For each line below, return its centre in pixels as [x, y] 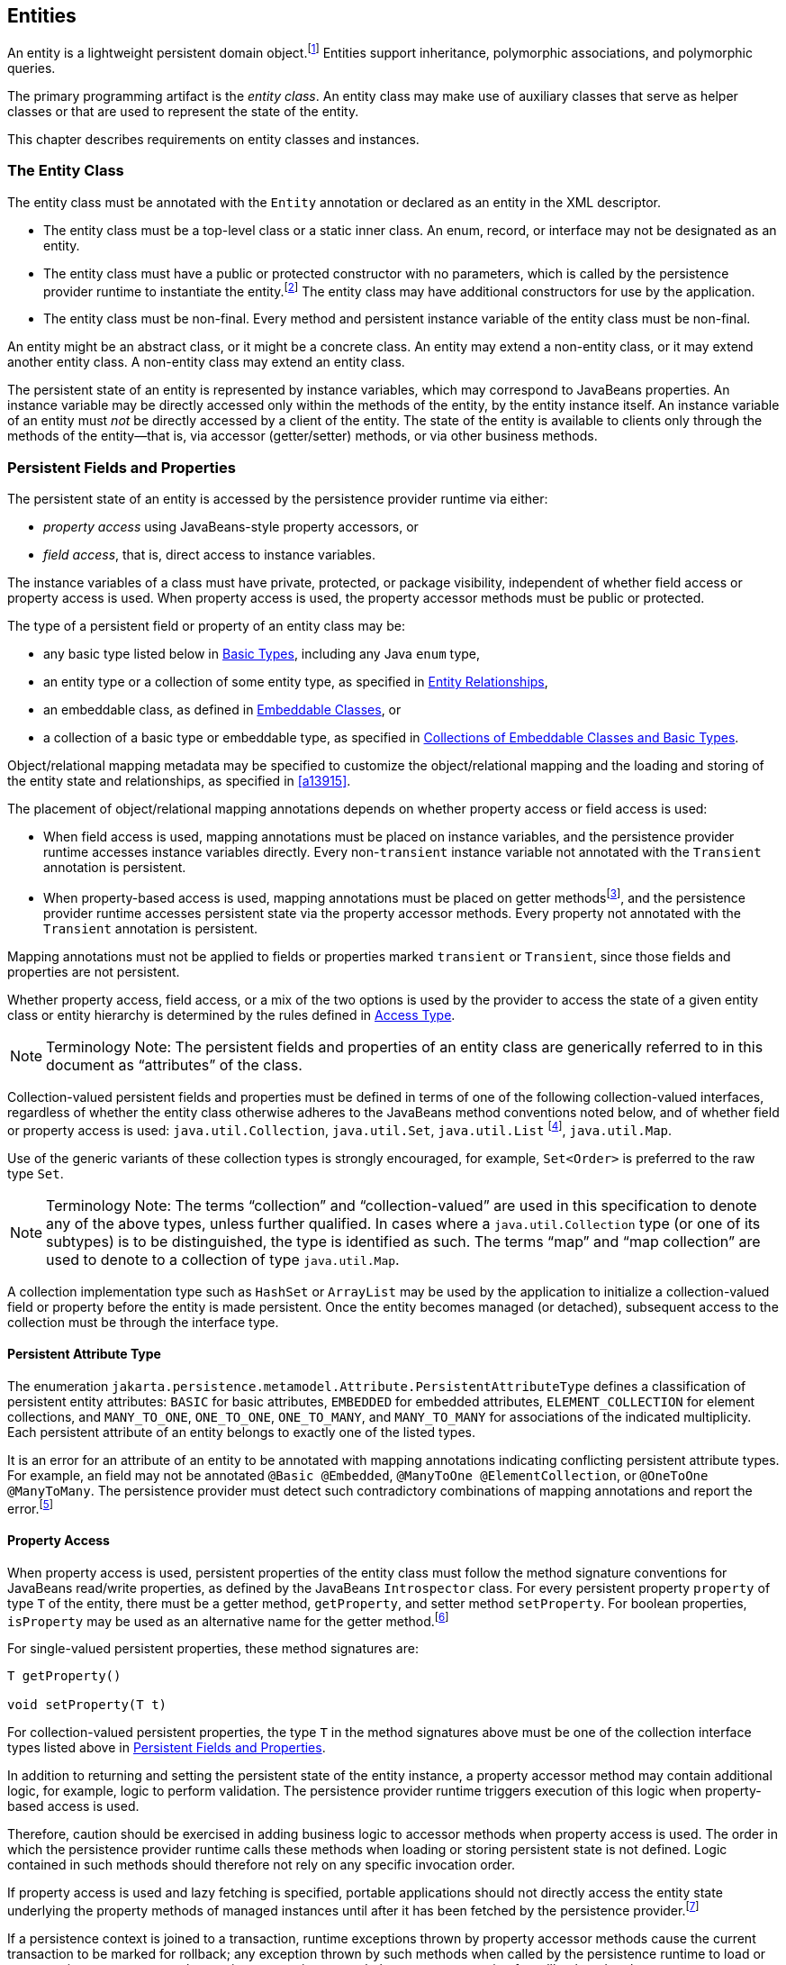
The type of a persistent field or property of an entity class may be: [206, 626]
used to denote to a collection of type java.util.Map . [223, 1259]
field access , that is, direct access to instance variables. [209, 555]
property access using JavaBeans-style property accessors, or [231, 527]
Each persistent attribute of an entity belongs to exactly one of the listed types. [241, 1432]
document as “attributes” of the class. [174, 1064]
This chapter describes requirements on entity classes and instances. [213, 140]
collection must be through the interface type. [143, 1322]
